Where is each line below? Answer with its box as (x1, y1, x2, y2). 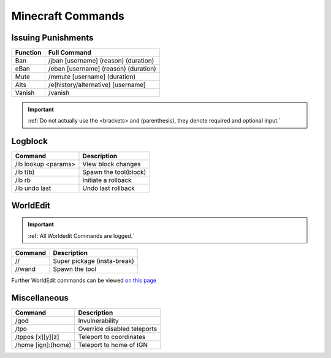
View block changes (82, 160, 141, 169)
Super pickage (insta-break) (53, 257, 134, 265)
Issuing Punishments (11, 32, 94, 43)
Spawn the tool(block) (82, 168, 146, 177)
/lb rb (15, 176, 31, 185)
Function (15, 48, 42, 57)
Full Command (48, 48, 91, 57)
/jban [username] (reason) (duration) (48, 56, 154, 65)
